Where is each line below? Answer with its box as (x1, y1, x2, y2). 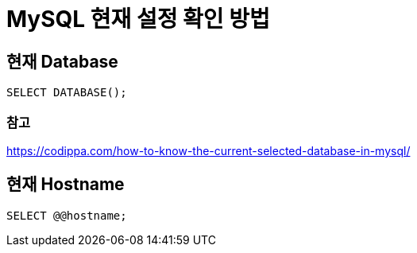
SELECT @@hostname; (6, 208, 127, 222)
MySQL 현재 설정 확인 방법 (6, 6, 270, 33)
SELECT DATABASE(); (6, 86, 127, 99)
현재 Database (6, 51, 118, 72)
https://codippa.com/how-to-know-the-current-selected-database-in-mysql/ (6, 143, 411, 158)
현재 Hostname (6, 174, 125, 195)
